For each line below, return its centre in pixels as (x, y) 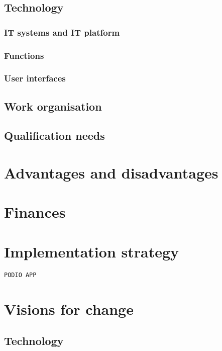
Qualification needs (54, 136)
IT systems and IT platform (62, 32)
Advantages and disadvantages (111, 173)
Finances (35, 212)
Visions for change (69, 309)
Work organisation (53, 106)
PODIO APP (20, 275)
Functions (24, 55)
